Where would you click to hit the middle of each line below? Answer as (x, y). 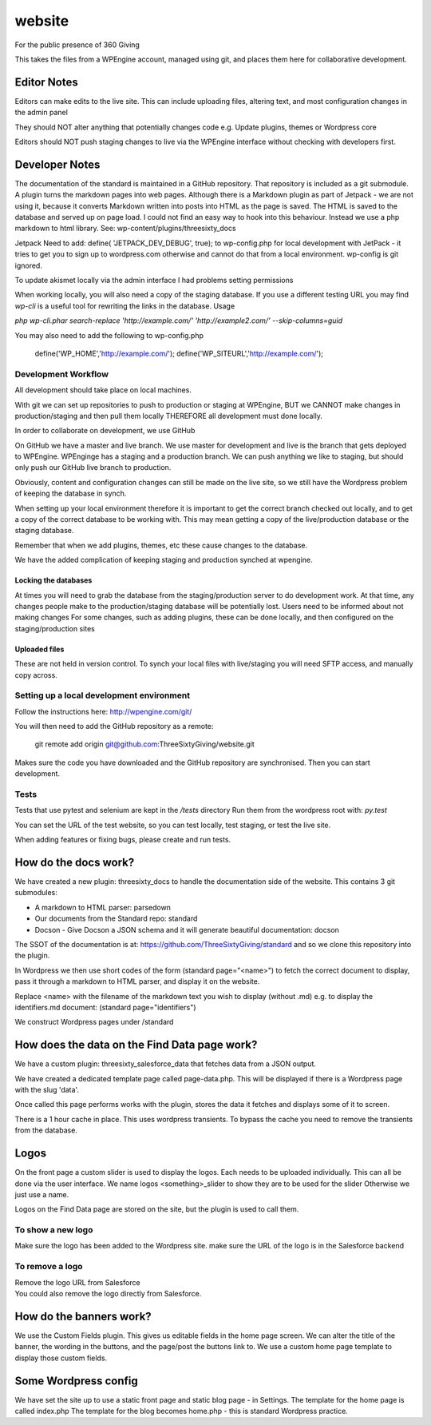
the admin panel (41, 113)
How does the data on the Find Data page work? (136, 1045)
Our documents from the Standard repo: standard (116, 918)
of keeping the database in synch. (71, 494)
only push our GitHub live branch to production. (93, 468)
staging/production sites (55, 628)
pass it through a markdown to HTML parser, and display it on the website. (137, 981)
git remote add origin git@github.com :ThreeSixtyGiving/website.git (144, 744)
